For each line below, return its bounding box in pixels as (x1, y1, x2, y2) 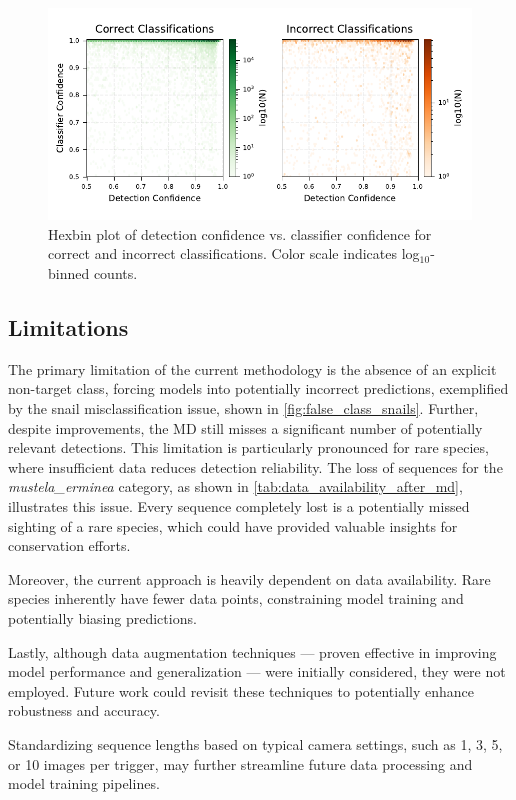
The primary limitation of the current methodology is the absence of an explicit (8, 358, 497, 379)
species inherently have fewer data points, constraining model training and (8, 588, 464, 609)
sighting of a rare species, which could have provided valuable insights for (8, 515, 458, 536)
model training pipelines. (8, 773, 160, 794)
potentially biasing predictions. (8, 607, 197, 628)
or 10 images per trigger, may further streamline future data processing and (8, 753, 473, 774)
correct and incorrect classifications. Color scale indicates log (48, 243, 420, 264)
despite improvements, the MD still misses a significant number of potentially (8, 417, 483, 438)
